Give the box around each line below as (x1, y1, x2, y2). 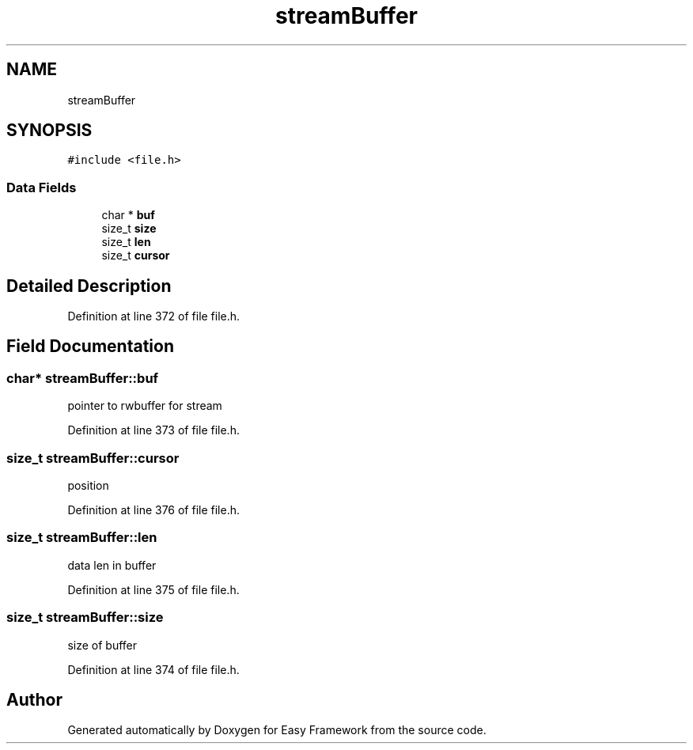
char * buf (101, 208, 155, 222)
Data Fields (6, 179, 77, 195)
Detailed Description (6, 275, 172, 296)
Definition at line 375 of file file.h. (67, 582, 240, 597)
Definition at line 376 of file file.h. (67, 503, 240, 517)
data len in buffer (67, 558, 157, 572)
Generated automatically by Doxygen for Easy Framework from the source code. (67, 723, 487, 737)
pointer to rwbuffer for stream (67, 399, 222, 413)
